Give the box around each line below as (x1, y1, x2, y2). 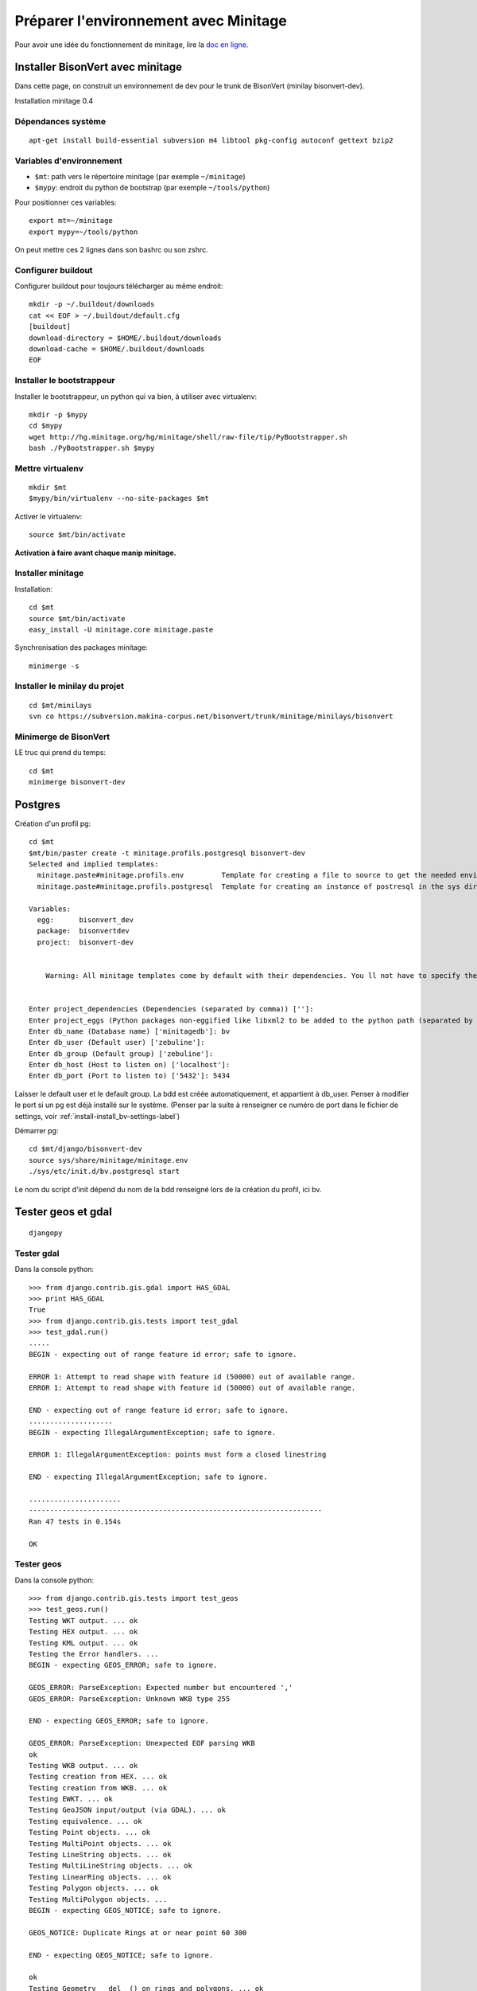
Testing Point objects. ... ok (29, 1828, 151, 1837)
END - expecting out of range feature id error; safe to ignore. (29, 1406, 289, 1414)
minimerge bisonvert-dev (29, 777, 126, 786)
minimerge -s (29, 661, 79, 671)
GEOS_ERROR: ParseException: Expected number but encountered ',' (29, 1683, 293, 1692)
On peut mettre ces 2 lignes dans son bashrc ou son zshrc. (14, 244, 208, 254)
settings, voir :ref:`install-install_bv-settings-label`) (14, 1111, 180, 1121)
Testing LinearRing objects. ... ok (29, 1872, 172, 1881)
